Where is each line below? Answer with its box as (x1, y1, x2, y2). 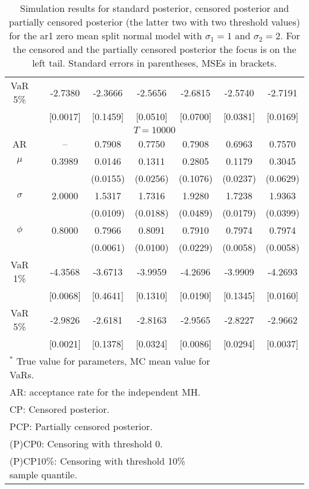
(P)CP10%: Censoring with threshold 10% (10, 454, 185, 468)
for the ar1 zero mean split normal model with (9, 29, 202, 42)
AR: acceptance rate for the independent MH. (10, 385, 201, 399)
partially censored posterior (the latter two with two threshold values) (9, 15, 300, 29)
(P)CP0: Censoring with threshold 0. (10, 437, 163, 450)
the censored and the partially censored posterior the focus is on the (12, 42, 297, 56)
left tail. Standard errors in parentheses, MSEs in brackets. (32, 56, 277, 70)
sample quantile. (10, 468, 77, 481)
